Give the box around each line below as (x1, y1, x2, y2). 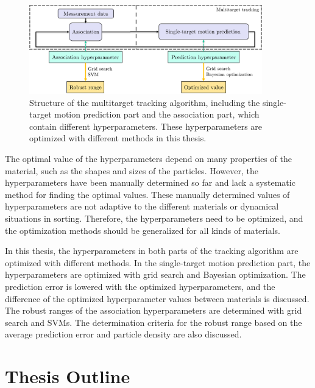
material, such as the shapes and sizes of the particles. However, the (5, 164, 258, 177)
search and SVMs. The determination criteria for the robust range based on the (5, 316, 302, 328)
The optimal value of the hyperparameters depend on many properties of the (5, 152, 292, 165)
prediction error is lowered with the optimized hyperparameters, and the (5, 280, 275, 292)
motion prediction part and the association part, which (54, 108, 260, 121)
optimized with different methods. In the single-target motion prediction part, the (5, 256, 311, 269)
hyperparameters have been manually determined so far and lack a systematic (5, 176, 296, 189)
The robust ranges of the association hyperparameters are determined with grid (5, 304, 302, 317)
